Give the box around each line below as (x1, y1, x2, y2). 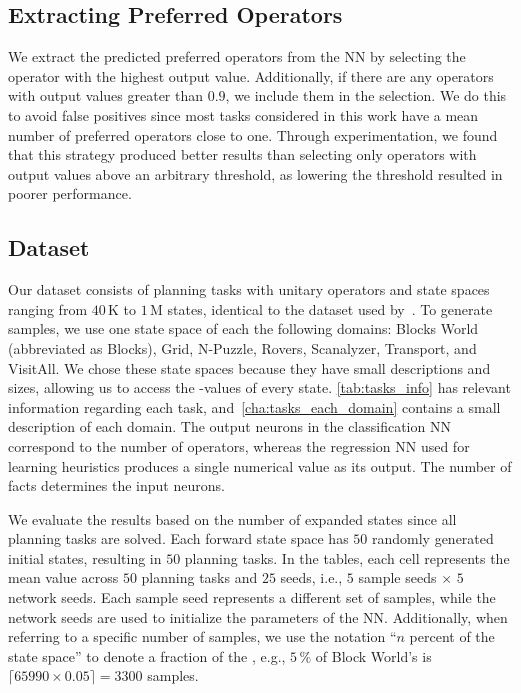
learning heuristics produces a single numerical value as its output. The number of (8, 455, 512, 476)
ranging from (8, 298, 88, 319)
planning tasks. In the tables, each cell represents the (184, 547, 510, 568)
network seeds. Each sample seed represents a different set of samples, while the (8, 587, 496, 608)
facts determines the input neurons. (8, 475, 225, 496)
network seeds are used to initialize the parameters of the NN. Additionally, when (8, 606, 508, 627)
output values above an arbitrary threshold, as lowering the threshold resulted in (8, 163, 503, 184)
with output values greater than (8, 85, 204, 106)
